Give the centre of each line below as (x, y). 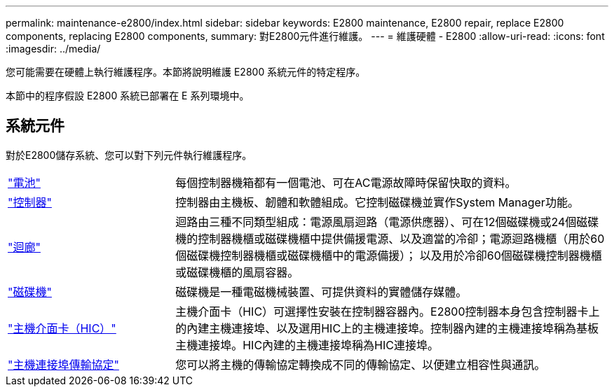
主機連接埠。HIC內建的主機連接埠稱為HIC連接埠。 (307, 345)
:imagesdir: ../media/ (53, 49)
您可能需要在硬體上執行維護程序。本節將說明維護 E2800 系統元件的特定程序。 (186, 72)
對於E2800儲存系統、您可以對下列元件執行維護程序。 (129, 155)
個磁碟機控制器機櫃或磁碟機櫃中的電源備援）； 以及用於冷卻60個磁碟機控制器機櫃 (389, 255)
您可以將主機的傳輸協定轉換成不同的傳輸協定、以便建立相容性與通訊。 (361, 364)
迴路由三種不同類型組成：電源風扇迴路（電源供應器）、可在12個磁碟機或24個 (376, 222)
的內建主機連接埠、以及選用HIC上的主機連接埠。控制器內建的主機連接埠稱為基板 (387, 328)
